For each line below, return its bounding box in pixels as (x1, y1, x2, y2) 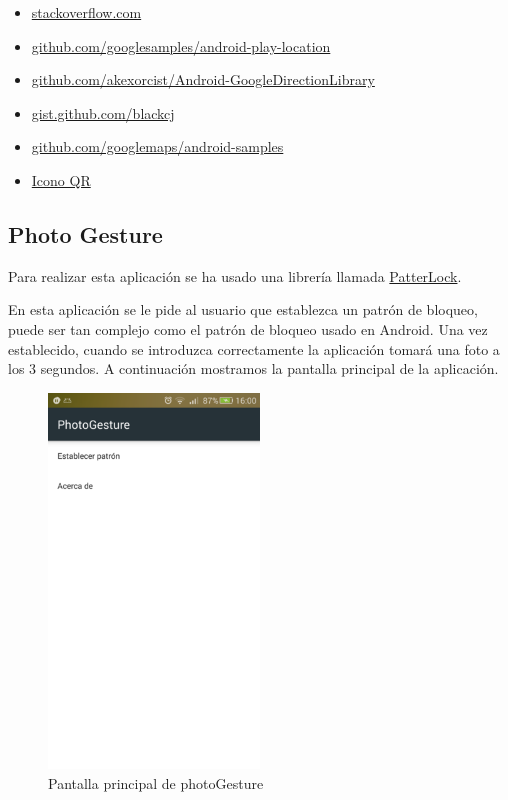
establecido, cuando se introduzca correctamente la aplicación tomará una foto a (8, 338, 500, 359)
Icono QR (31, 169, 91, 190)
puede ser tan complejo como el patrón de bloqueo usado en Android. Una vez (8, 318, 488, 339)
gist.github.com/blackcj (31, 102, 175, 123)
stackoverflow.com (31, 2, 142, 22)
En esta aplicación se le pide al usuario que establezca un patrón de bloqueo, (8, 299, 478, 320)
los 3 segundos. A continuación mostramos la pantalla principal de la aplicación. (8, 358, 499, 379)
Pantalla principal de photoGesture (48, 772, 264, 793)
